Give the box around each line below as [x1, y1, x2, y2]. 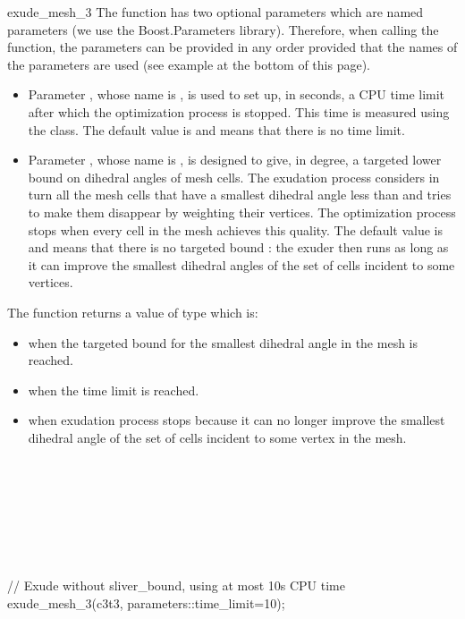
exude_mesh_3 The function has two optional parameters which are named [7, 3, 424, 21]
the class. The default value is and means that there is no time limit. [28, 120, 405, 139]
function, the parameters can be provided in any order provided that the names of [7, 38, 458, 56]
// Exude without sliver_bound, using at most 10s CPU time [7, 576, 345, 595]
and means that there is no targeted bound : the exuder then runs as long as [28, 238, 449, 257]
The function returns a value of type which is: [7, 302, 258, 321]
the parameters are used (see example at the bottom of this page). [7, 55, 370, 73]
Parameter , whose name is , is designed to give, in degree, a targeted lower [28, 150, 442, 169]
